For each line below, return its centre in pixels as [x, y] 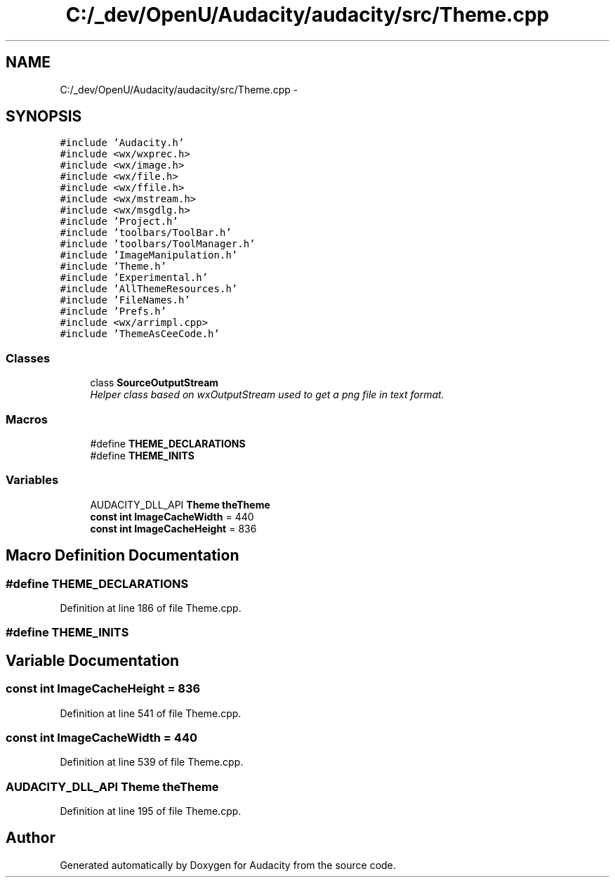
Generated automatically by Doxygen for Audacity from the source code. [228, 865]
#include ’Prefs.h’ [113, 312]
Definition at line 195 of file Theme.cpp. [151, 811]
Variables [32, 480]
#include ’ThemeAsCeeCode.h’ [140, 334]
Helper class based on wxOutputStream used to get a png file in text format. [267, 395]
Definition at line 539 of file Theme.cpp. [152, 762]
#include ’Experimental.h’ [134, 278]
